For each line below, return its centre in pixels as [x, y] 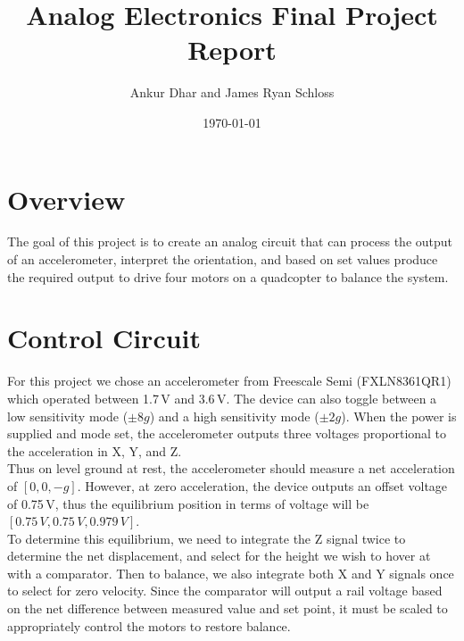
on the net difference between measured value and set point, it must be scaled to [228, 608]
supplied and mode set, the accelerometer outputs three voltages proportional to [227, 433]
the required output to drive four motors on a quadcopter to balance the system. [228, 276]
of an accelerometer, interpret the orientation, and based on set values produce [223, 259]
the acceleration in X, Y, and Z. [95, 450]
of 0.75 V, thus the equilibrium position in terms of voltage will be [188, 503]
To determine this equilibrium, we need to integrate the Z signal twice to [207, 538]
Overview [66, 199]
